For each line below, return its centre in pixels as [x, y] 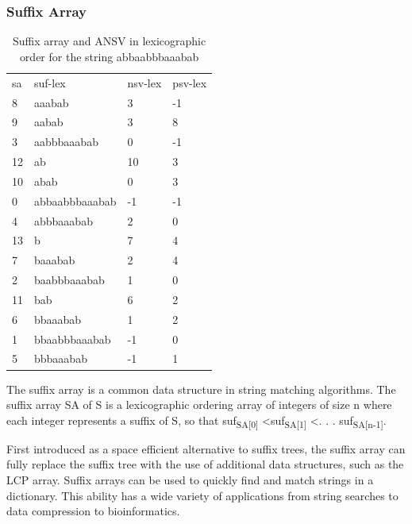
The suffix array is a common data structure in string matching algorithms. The [201, 389]
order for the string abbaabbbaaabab [109, 56]
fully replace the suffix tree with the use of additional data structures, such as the [205, 464]
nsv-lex [144, 82]
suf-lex [50, 82]
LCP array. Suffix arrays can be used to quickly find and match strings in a [190, 480]
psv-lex [190, 82]
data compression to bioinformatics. [93, 511]
